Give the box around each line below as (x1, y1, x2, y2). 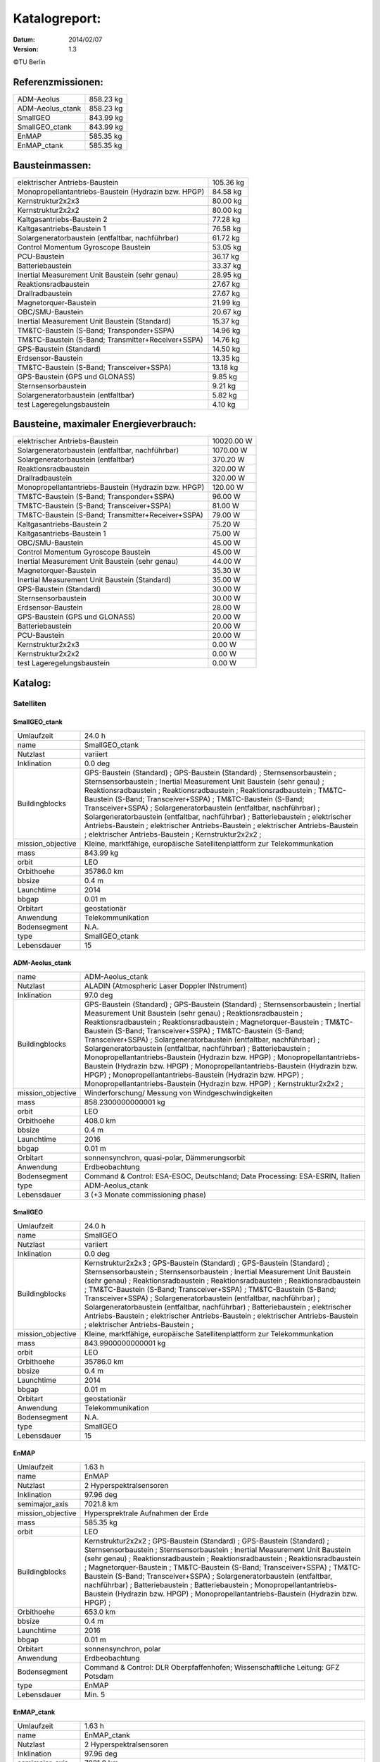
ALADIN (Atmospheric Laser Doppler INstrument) (84, 980, 248, 990)
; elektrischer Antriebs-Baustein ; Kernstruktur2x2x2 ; (84, 829, 262, 839)
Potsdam (84, 1671, 114, 1681)
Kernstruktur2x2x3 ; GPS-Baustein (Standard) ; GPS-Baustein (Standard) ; (84, 1258, 330, 1268)
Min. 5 (84, 1689, 106, 1699)
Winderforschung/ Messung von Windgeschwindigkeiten (84, 1088, 274, 1097)
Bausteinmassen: (13, 159, 91, 171)
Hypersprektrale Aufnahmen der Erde (84, 1508, 209, 1518)
